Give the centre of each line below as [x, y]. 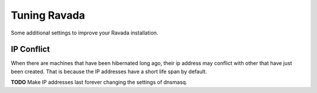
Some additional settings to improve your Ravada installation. [85, 33]
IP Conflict [30, 49]
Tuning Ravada [48, 15]
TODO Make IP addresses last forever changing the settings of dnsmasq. [99, 82]
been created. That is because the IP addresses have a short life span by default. [109, 71]
